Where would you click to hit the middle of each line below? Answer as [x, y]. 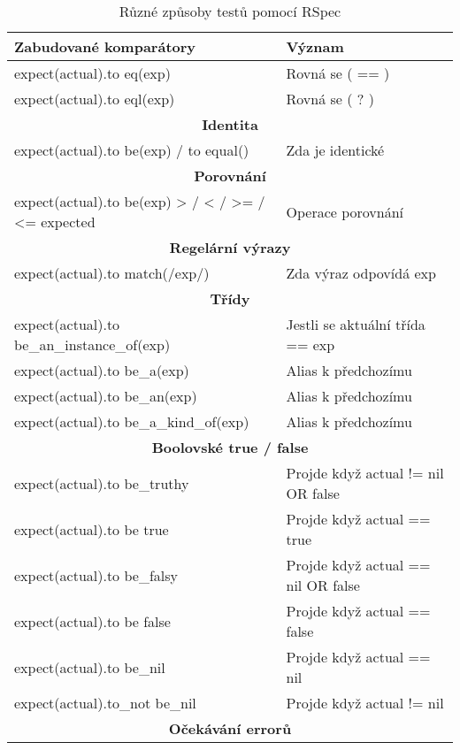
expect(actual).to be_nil [90, 667]
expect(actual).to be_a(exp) [102, 370]
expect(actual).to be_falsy [96, 575]
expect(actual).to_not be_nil [105, 703]
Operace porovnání [345, 211]
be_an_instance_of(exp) [92, 344]
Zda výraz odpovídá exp [361, 273]
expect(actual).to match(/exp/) [112, 273]
